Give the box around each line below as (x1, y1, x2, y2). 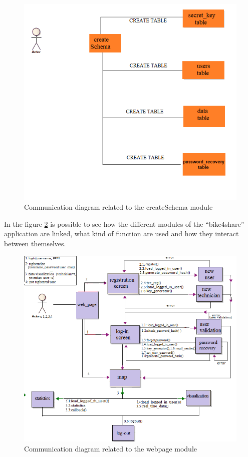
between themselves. (4, 238, 66, 248)
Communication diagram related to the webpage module (24, 443, 197, 453)
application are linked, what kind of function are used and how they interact (4, 228, 239, 239)
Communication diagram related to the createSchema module (24, 202, 213, 212)
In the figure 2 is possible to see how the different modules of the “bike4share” (4, 218, 244, 229)
